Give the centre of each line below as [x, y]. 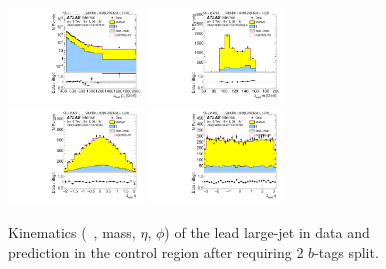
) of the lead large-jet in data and [267, 231]
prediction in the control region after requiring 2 [156, 251]
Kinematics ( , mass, [72, 231]
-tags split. [346, 251]
